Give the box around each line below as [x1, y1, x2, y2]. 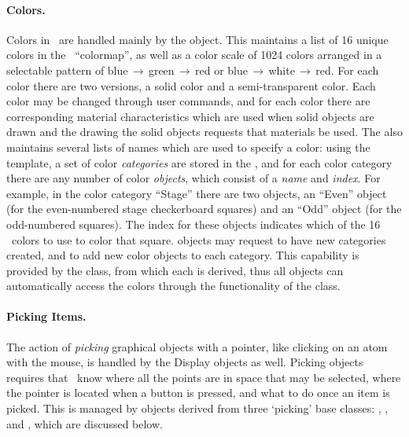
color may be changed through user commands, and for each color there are [6, 93, 370, 109]
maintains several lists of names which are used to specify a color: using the [6, 138, 370, 155]
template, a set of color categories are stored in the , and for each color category [6, 154, 392, 171]
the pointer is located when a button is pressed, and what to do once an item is [6, 384, 390, 401]
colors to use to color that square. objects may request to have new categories [11, 231, 386, 248]
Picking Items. [6, 308, 87, 325]
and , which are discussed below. [6, 415, 163, 431]
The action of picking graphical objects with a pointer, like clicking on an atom [6, 338, 388, 354]
